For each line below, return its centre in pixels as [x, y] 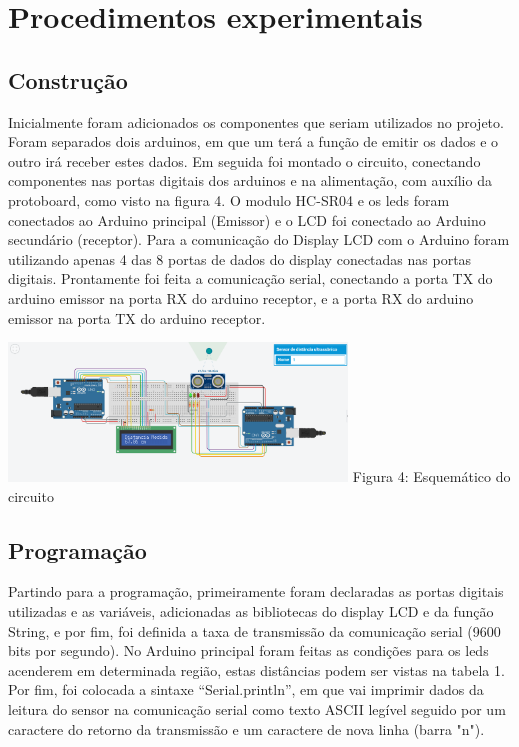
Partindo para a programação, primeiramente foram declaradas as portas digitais [256, 591]
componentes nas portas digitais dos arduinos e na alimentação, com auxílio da [250, 180]
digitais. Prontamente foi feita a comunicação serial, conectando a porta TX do [250, 278]
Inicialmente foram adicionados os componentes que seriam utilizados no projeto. [256, 121]
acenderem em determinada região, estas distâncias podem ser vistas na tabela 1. [256, 669]
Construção [68, 79]
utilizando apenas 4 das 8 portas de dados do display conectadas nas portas [240, 258]
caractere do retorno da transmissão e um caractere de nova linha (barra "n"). [246, 728]
